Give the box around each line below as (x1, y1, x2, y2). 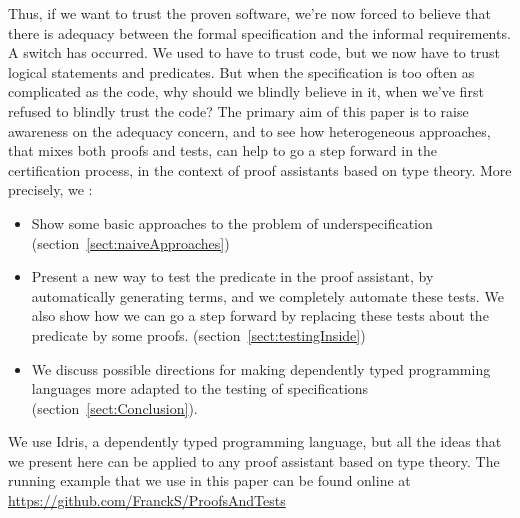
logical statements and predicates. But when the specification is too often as (8, 61, 475, 82)
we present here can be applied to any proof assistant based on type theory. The (8, 450, 500, 471)
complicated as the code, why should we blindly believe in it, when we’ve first (8, 81, 484, 102)
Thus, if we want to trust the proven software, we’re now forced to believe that (8, 3, 491, 23)
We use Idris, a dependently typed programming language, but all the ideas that (8, 431, 502, 452)
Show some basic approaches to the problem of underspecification (31, 212, 433, 233)
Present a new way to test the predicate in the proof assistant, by (31, 266, 434, 287)
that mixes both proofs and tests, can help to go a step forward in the (8, 140, 438, 161)
